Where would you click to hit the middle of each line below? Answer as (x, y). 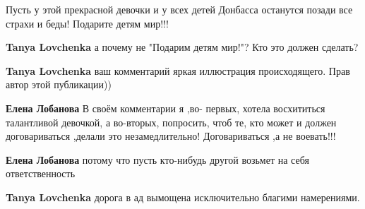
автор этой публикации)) (59, 84)
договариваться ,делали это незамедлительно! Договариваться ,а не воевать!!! (171, 136)
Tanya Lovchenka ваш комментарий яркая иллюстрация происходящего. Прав (178, 70)
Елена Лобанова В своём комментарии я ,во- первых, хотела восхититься (166, 108)
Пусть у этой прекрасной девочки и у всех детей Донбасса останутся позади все (179, 9)
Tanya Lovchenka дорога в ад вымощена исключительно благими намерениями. (183, 197)
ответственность (41, 173)
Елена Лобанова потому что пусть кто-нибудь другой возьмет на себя (157, 159)
